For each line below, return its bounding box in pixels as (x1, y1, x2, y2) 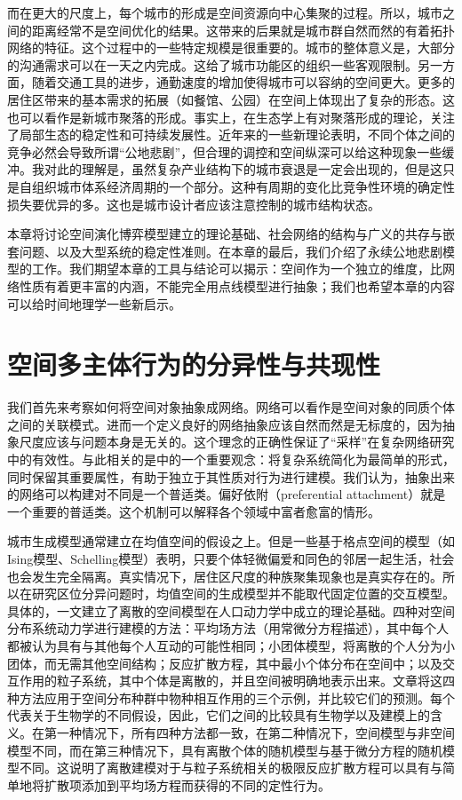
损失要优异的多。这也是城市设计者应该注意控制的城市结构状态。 (7, 194, 380, 213)
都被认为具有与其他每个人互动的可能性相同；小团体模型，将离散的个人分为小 (7, 636, 455, 654)
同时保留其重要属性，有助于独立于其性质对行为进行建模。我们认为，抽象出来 (7, 467, 455, 486)
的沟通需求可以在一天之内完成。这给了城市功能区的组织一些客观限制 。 (7, 55, 418, 74)
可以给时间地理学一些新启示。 (7, 294, 181, 313)
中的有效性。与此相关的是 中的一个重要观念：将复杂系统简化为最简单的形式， (7, 450, 455, 468)
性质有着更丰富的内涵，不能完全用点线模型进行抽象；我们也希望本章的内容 (19, 276, 455, 295)
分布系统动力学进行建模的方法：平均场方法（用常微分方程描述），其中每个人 (7, 619, 449, 638)
